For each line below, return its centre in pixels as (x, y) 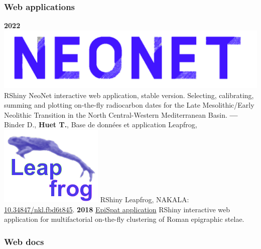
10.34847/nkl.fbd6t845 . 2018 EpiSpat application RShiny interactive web (117, 209)
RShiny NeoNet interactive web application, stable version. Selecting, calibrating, (129, 95)
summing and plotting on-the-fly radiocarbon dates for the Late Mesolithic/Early (129, 105)
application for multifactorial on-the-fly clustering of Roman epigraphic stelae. (124, 219)
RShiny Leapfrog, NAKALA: (145, 199)
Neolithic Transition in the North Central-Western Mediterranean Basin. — (121, 114)
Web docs (24, 241)
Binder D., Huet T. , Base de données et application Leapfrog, (101, 124)
